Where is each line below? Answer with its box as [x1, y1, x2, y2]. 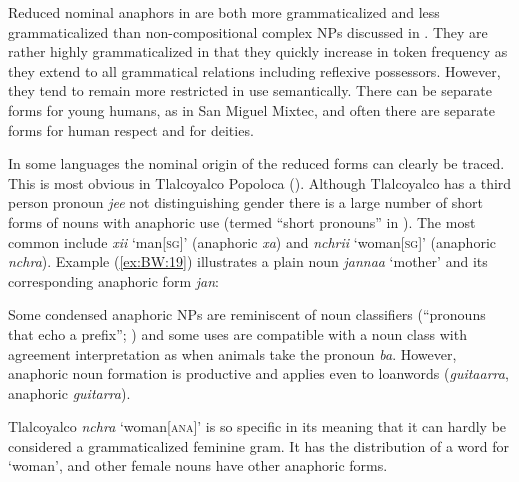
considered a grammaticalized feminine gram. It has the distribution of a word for [8, 435, 509, 456]
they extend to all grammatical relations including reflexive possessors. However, [8, 60, 501, 81]
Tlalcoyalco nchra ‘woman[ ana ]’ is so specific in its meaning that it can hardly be [8, 416, 507, 437]
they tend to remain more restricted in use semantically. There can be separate [8, 80, 492, 101]
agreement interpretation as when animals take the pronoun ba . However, [8, 343, 457, 364]
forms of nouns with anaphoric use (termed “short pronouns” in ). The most [8, 211, 476, 232]
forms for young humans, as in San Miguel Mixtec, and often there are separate [8, 99, 496, 120]
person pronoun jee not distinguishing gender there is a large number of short [8, 192, 483, 213]
